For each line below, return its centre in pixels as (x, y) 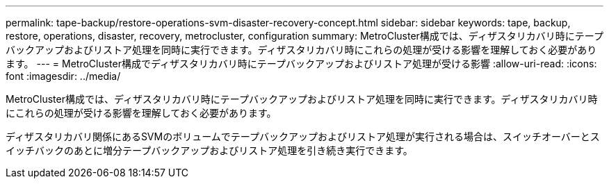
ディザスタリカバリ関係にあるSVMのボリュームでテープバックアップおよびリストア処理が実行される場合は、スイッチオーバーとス (303, 136)
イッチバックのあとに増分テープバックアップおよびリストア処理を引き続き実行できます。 (209, 150)
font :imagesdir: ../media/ (63, 76)
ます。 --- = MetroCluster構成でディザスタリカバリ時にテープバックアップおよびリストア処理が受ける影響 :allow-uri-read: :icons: (301, 64)
